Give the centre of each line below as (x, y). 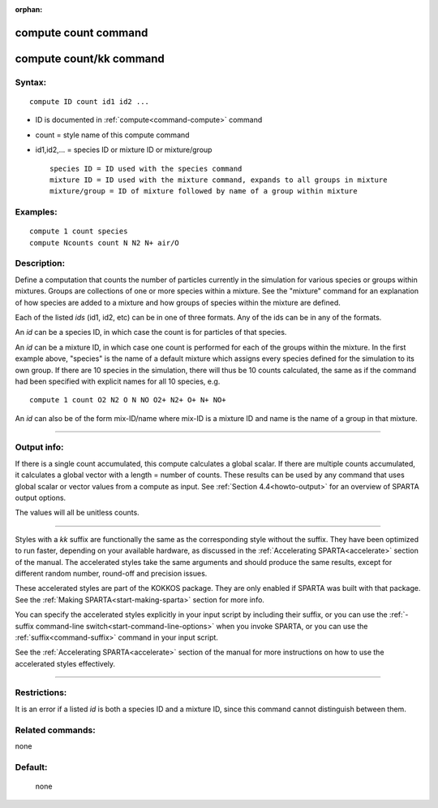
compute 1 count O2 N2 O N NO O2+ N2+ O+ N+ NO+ (128, 400)
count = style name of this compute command (112, 135)
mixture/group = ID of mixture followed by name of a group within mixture (204, 191)
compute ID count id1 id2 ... (90, 101)
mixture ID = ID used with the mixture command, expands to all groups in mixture (219, 180)
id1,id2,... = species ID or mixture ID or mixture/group (124, 150)
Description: (40, 263)
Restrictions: (41, 693)
